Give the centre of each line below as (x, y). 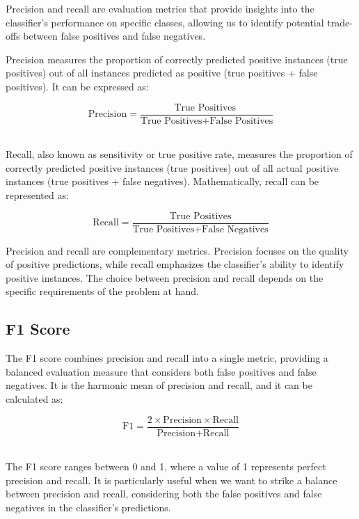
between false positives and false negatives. (114, 36)
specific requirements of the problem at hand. (102, 291)
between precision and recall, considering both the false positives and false (164, 494)
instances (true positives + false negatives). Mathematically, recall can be (162, 181)
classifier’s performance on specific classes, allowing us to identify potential (165, 22)
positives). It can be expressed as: (77, 86)
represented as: (37, 195)
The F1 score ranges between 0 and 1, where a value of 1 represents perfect (166, 466)
